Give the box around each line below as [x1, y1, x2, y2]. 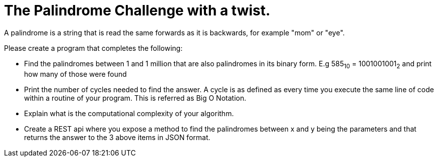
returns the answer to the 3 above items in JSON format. [24, 133, 210, 142]
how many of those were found [24, 69, 127, 78]
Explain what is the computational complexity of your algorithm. [24, 109, 234, 118]
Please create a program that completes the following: [4, 43, 183, 52]
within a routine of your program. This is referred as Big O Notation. [24, 93, 247, 102]
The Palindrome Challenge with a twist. [4, 2, 271, 19]
